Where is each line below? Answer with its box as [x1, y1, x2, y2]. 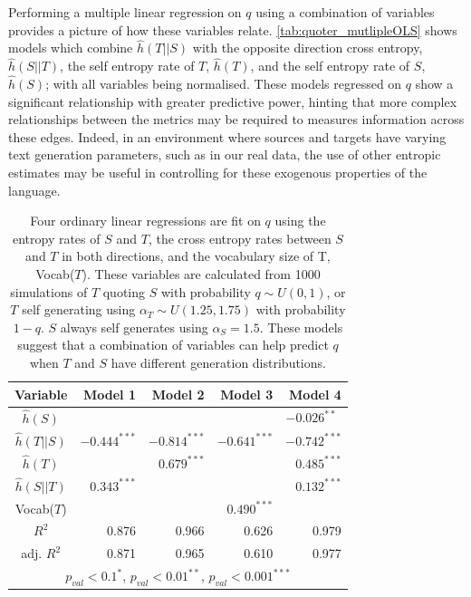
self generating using [22, 300, 136, 319]
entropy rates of [12, 228, 101, 247]
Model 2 [151, 384, 205, 403]
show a [415, 74, 454, 93]
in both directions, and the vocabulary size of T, [62, 246, 331, 265]
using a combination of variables [255, 3, 435, 21]
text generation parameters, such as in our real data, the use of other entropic [8, 145, 441, 164]
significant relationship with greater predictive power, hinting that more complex [8, 91, 457, 111]
